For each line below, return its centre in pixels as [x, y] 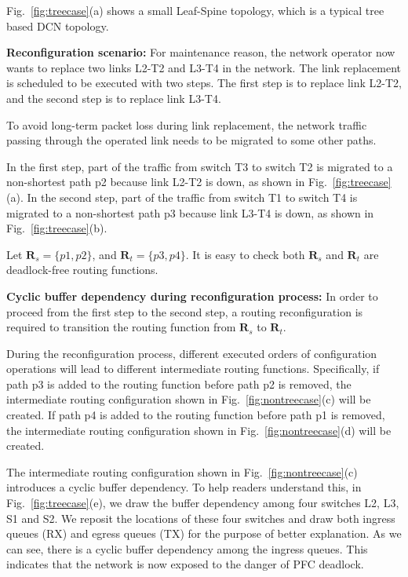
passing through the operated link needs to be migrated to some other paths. [191, 140]
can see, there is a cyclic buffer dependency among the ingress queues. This [187, 548]
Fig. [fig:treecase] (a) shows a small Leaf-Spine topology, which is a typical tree [195, 10]
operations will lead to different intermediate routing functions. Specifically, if [193, 369]
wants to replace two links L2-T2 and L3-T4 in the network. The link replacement [204, 67]
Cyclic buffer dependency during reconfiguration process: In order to [192, 296]
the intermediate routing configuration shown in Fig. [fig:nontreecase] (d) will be [199, 430]
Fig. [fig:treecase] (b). [57, 228]
